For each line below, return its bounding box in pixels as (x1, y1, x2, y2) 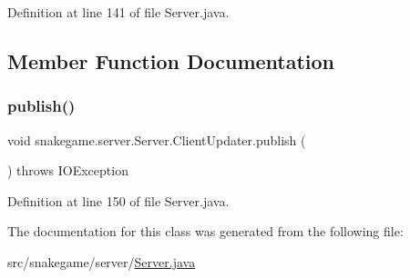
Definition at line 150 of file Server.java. (7, 191, 230, 210)
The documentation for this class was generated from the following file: (7, 222, 404, 241)
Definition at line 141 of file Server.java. (7, 3, 230, 21)
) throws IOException (7, 161, 128, 180)
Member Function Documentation (7, 46, 335, 74)
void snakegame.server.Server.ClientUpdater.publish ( (7, 130, 306, 149)
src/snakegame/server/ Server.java (7, 252, 196, 271)
